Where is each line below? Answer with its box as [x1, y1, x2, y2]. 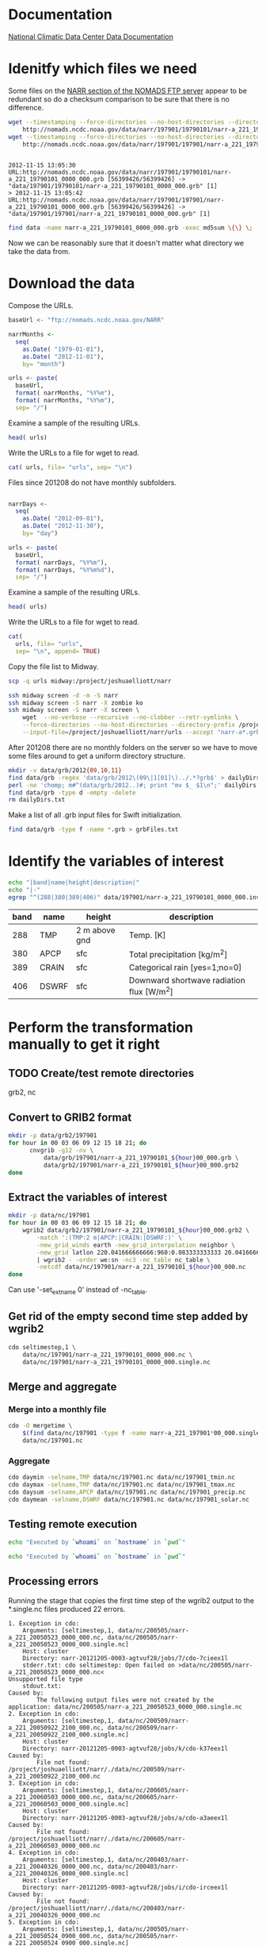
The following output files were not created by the [36, 1696, 215, 1704]
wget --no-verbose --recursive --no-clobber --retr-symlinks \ [22, 713, 239, 721]
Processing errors [8, 1575, 99, 1588]
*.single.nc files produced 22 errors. [8, 1604, 126, 1613]
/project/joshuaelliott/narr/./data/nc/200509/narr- [8, 1765, 186, 1773]
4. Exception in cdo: [8, 1848, 80, 1856]
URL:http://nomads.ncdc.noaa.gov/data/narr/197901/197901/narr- [8, 196, 225, 204]
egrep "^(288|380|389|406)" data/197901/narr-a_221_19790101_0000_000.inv [8, 893, 260, 902]
